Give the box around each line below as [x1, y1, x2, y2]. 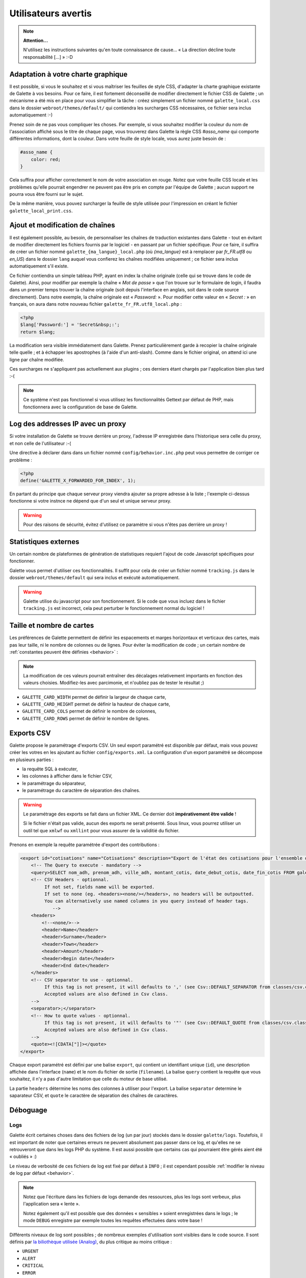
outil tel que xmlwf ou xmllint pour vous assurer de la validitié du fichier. [23, 827, 180, 833]
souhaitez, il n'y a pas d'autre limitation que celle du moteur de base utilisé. [9, 1076, 168, 1082]
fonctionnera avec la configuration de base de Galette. [23, 404, 138, 410]
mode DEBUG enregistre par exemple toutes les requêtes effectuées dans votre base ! [23, 1217, 202, 1224]
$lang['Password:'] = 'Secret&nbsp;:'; [20, 322, 120, 328]
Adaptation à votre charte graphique [9, 70, 127, 79]
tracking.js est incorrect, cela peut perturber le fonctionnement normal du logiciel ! [23, 605, 205, 611]
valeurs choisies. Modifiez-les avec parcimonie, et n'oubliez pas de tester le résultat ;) [23, 680, 205, 686]
